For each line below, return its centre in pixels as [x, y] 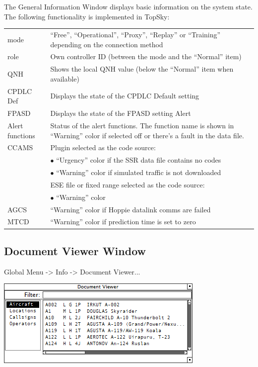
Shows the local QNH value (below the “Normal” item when [142, 69]
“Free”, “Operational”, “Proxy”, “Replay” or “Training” [135, 34]
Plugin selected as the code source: [103, 147]
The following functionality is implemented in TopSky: [87, 16]
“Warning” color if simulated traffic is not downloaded [139, 172]
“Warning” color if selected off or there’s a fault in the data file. [147, 135]
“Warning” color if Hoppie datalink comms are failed [130, 209]
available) [65, 78]
